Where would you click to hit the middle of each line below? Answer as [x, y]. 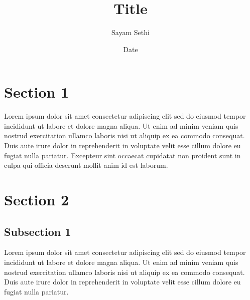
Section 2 [37, 199]
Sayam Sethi [131, 32]
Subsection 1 [38, 231]
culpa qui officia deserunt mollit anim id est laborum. [86, 165]
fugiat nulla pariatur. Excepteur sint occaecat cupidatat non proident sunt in [122, 155]
